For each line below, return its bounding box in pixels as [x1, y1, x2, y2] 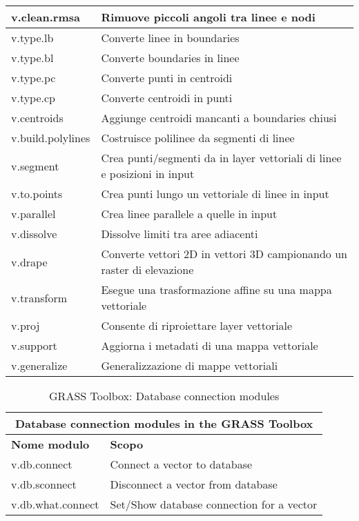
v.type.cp [11, 90, 56, 106]
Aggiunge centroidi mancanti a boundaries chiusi [101, 110, 337, 126]
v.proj [11, 317, 40, 333]
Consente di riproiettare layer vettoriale [101, 317, 293, 333]
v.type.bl [11, 50, 54, 66]
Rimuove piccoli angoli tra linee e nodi [101, 9, 316, 25]
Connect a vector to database [110, 456, 253, 472]
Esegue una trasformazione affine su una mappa [101, 282, 332, 297]
